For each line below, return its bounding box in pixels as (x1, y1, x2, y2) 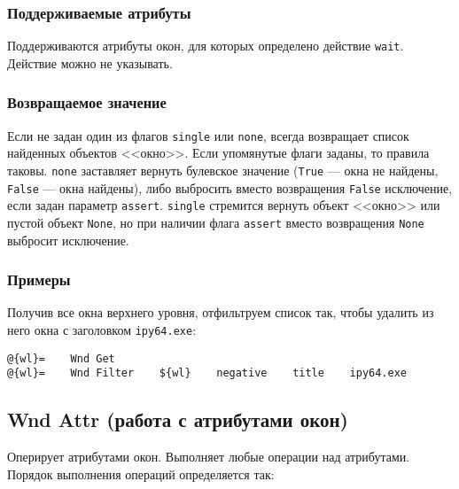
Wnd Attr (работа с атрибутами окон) (7, 406, 349, 433)
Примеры (7, 268, 71, 291)
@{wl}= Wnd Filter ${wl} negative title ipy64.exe (7, 367, 408, 380)
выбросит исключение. (7, 230, 129, 249)
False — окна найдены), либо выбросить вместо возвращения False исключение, (7, 178, 453, 197)
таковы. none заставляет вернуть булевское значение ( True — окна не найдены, (7, 160, 439, 179)
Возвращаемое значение (7, 91, 167, 113)
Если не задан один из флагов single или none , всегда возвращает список (7, 126, 409, 144)
